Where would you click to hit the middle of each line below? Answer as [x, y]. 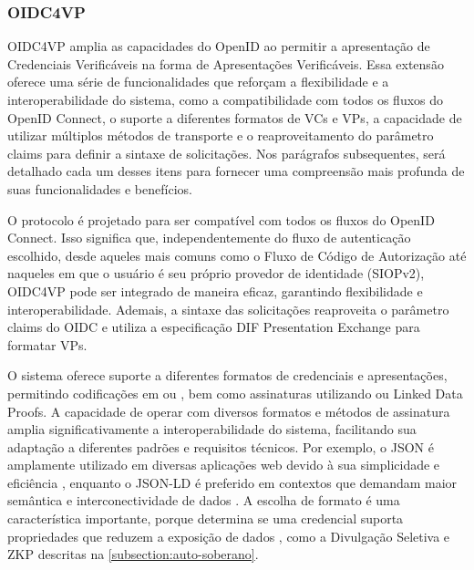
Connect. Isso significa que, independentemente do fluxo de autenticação [209, 238]
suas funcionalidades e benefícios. [100, 188]
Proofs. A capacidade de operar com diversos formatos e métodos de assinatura [229, 411]
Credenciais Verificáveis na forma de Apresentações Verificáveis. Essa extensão [226, 63]
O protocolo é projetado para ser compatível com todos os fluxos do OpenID [221, 219]
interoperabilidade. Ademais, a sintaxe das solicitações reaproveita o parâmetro [228, 309]
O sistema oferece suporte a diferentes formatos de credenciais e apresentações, [227, 375]
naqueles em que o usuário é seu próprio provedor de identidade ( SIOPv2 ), [216, 273]
